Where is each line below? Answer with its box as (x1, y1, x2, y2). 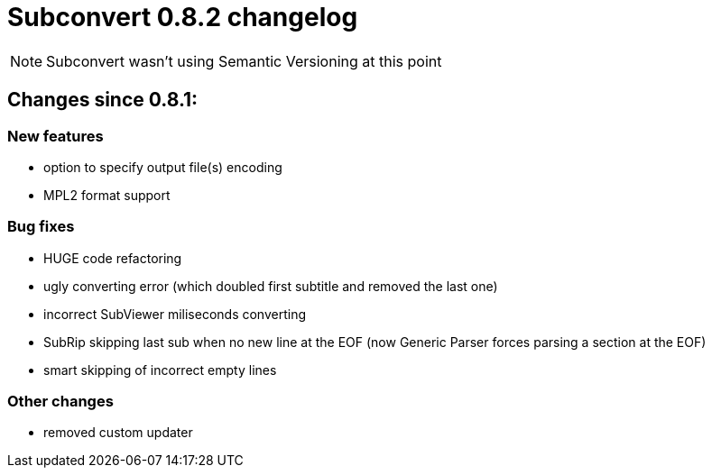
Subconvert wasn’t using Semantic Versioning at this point (46, 51, 442, 70)
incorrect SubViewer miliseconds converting (43, 306, 306, 322)
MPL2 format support (43, 187, 171, 203)
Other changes (7, 392, 114, 411)
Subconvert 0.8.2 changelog (7, 2, 358, 32)
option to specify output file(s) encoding (43, 159, 282, 175)
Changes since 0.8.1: (7, 88, 199, 112)
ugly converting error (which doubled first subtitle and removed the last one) (43, 278, 498, 294)
